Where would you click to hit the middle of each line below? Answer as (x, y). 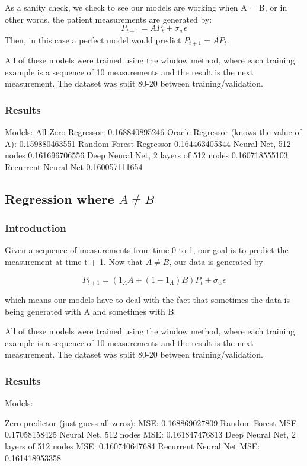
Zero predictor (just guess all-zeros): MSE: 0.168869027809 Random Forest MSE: (152, 422)
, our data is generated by (216, 262)
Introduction (36, 228)
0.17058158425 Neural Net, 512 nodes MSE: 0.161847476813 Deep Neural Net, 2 (150, 434)
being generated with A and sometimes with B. (91, 311)
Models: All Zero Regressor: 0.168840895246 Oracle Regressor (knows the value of (153, 132)
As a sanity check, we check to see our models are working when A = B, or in (146, 7)
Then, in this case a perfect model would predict (93, 39)
